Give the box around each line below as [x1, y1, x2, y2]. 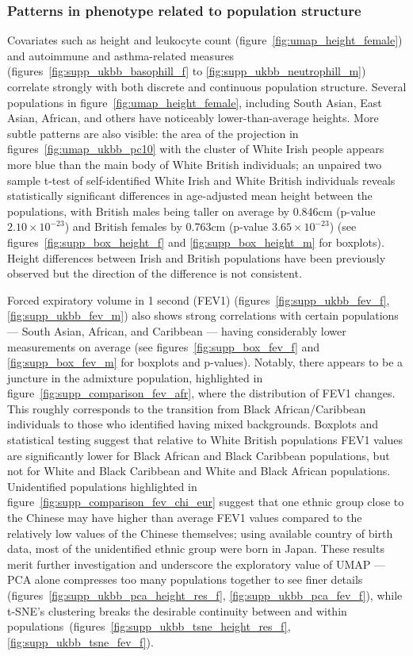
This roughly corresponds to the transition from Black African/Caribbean [7, 400, 366, 416]
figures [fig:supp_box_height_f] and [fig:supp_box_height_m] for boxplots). [7, 233, 384, 250]
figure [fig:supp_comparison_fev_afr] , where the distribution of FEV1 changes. [7, 385, 396, 401]
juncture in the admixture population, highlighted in [7, 369, 263, 386]
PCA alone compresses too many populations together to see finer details [7, 571, 363, 588]
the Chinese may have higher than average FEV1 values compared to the [7, 509, 362, 526]
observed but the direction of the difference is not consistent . [7, 265, 302, 282]
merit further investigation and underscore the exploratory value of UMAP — [7, 555, 386, 572]
